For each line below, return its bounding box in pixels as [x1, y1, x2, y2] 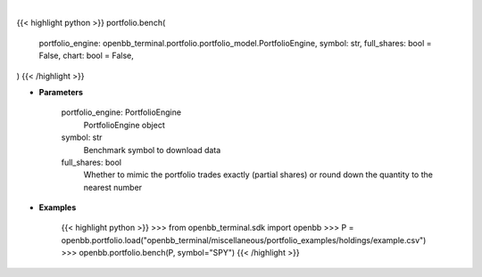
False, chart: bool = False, [38, 50, 134, 61]
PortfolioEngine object [83, 119, 165, 130]
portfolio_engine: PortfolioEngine [61, 107, 182, 118]
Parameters [38, 86, 84, 97]
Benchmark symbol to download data [83, 144, 221, 155]
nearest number [83, 182, 143, 192]
